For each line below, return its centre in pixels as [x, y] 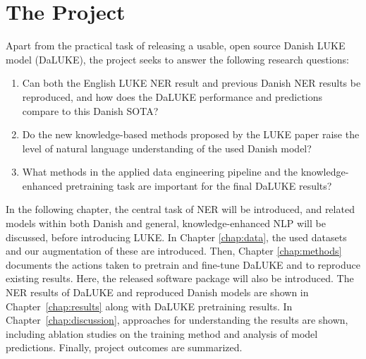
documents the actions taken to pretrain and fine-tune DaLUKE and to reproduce [183, 264]
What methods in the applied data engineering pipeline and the [160, 172]
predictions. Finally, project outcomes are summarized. [124, 347]
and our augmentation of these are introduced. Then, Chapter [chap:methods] [174, 251]
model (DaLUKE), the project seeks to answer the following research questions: [177, 59]
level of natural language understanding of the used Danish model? [167, 148]
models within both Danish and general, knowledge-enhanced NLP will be [166, 223]
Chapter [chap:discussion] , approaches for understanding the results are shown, [177, 320]
